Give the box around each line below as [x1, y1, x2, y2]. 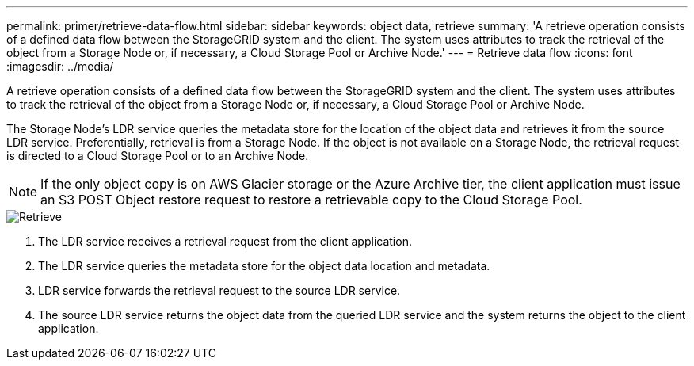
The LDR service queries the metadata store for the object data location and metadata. [38, 259, 490, 273]
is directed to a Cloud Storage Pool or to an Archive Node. [6, 149, 309, 162]
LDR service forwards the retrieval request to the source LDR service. [38, 284, 401, 297]
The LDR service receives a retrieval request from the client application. [38, 234, 412, 248]
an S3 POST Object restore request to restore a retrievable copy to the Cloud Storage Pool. [40, 192, 582, 208]
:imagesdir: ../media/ [6, 59, 114, 73]
